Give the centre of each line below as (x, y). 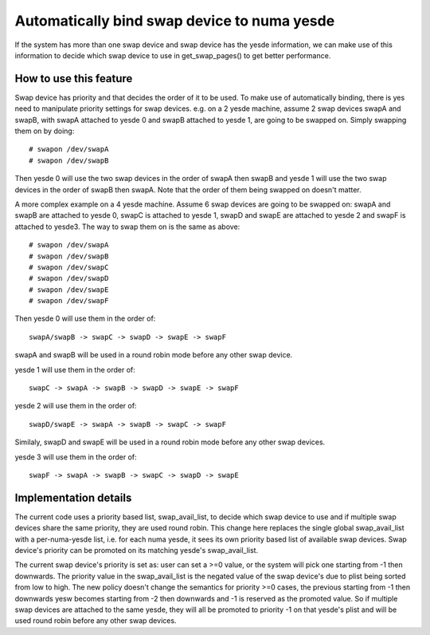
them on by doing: (45, 131)
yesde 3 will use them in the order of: (76, 457)
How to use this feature (74, 79)
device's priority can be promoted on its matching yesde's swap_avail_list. (137, 550)
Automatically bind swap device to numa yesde (175, 21)
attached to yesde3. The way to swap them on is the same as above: (127, 227)
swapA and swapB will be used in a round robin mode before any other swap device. (154, 355)
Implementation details (73, 497)
